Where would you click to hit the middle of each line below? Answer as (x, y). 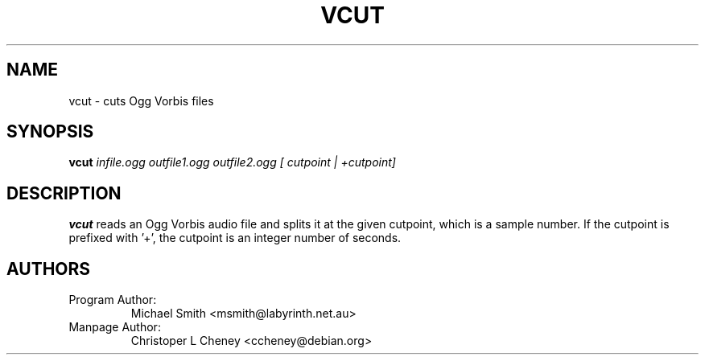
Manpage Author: (115, 327)
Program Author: (113, 300)
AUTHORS (49, 269)
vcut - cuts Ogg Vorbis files (141, 101)
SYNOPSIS (50, 132)
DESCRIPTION (64, 193)
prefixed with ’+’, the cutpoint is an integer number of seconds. (235, 238)
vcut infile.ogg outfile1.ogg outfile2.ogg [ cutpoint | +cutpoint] (232, 162)
